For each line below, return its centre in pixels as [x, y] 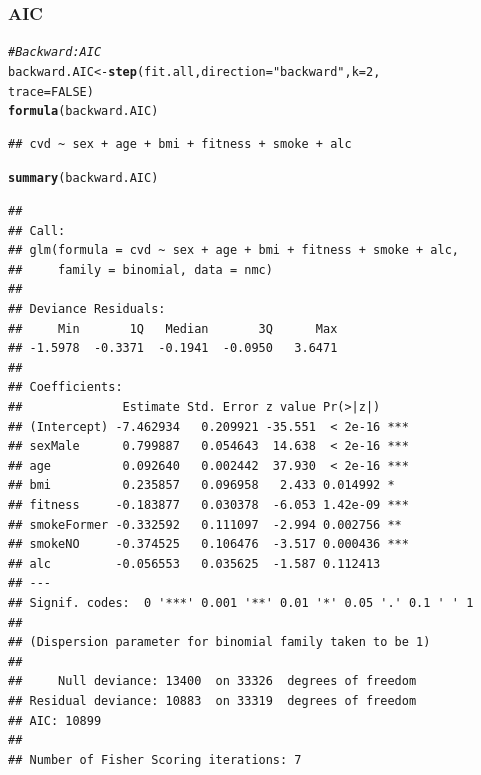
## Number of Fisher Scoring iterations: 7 [155, 759]
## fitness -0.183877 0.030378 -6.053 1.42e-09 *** [208, 505]
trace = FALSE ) [51, 91]
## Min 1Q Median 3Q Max [173, 328]
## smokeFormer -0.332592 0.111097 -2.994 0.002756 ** [205, 524]
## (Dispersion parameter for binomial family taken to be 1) [219, 642]
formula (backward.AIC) [83, 111]
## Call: [37, 230]
